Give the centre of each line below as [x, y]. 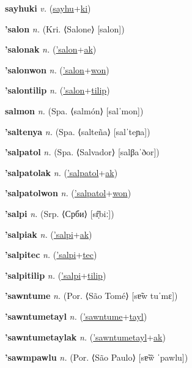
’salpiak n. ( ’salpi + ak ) [49, 234]
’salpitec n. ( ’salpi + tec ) [51, 255]
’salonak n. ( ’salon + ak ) [51, 49]
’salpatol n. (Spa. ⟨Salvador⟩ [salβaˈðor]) [82, 152]
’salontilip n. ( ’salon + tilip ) [57, 90]
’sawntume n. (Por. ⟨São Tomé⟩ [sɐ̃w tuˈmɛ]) [91, 296]
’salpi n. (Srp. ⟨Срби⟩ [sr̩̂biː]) [60, 213]
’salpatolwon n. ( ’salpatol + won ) [68, 193]
